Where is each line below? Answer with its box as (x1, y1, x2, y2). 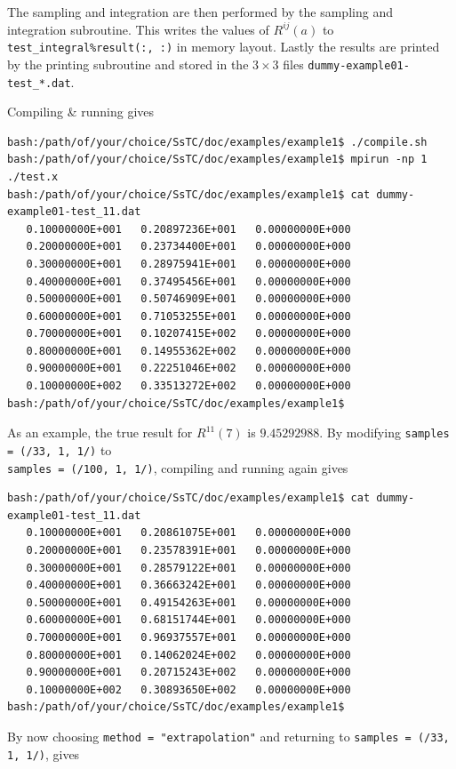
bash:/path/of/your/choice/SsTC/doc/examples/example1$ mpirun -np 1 (7, 153, 428, 166)
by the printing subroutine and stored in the (7, 54, 249, 73)
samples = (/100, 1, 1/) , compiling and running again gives (7, 458, 348, 477)
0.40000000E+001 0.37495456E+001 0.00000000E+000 (26, 275, 351, 288)
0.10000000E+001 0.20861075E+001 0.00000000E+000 (26, 526, 351, 540)
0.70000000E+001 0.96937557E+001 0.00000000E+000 (26, 630, 351, 644)
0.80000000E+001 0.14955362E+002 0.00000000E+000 (26, 344, 351, 357)
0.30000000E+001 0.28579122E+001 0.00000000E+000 (26, 561, 351, 574)
